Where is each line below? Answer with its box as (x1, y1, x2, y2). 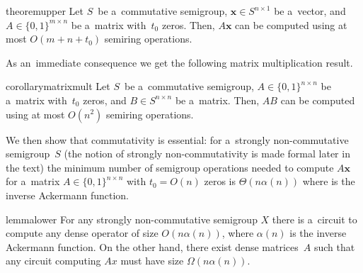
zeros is (204, 174, 236, 189)
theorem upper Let (6, 4, 83, 18)
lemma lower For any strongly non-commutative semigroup (6, 211, 258, 226)
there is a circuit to (272, 211, 357, 226)
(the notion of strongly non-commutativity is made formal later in (64, 146, 350, 161)
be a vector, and (274, 4, 346, 18)
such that (313, 239, 355, 254)
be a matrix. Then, (175, 92, 260, 107)
